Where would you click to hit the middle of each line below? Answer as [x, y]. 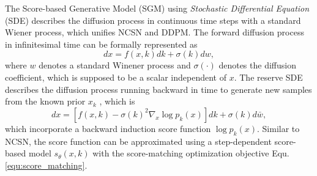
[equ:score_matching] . [46, 165]
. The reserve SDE [268, 77]
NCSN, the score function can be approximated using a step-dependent [138, 141]
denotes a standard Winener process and [115, 65]
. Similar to [278, 128]
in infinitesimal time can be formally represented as [101, 44]
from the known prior [45, 101]
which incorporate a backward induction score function [108, 128]
